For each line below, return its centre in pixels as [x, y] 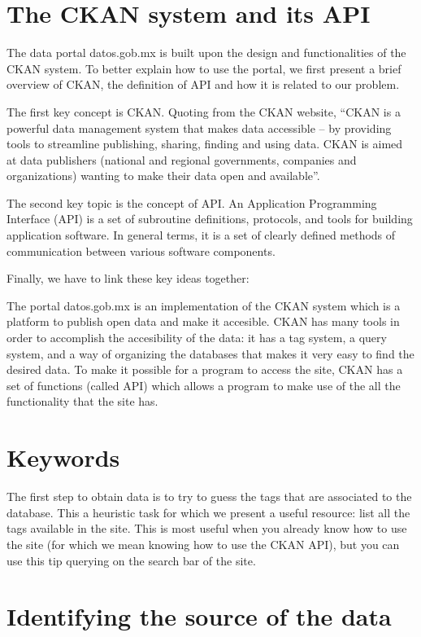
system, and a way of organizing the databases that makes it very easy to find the [210, 353]
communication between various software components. [141, 250]
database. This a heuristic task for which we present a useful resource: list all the [208, 512]
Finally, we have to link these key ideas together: [128, 278]
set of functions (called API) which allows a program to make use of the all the [204, 385]
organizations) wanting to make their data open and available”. [163, 176]
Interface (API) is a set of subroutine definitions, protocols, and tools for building [210, 219]
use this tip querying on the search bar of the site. [131, 560]
